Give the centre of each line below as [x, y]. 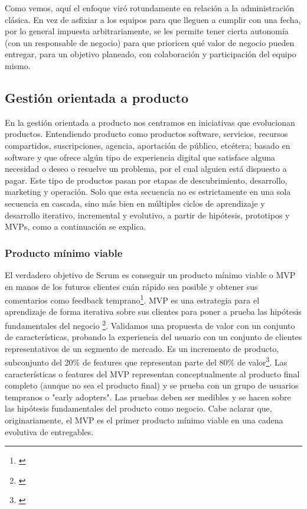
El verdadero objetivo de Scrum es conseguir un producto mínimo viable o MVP [150, 274]
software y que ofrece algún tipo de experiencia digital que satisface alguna [140, 157]
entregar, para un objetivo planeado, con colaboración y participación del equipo [151, 54]
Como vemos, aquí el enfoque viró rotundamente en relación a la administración [150, 8]
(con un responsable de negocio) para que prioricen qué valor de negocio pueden [150, 42]
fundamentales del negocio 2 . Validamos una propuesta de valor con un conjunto [150, 324]
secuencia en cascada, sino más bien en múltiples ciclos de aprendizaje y [135, 203]
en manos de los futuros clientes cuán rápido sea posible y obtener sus [131, 286]
